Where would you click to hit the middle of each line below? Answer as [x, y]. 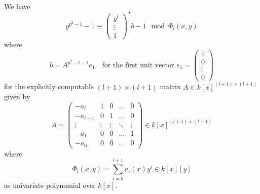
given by [17, 96]
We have [17, 6]
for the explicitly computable [49, 86]
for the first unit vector [138, 66]
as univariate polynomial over [50, 185]
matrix [170, 86]
